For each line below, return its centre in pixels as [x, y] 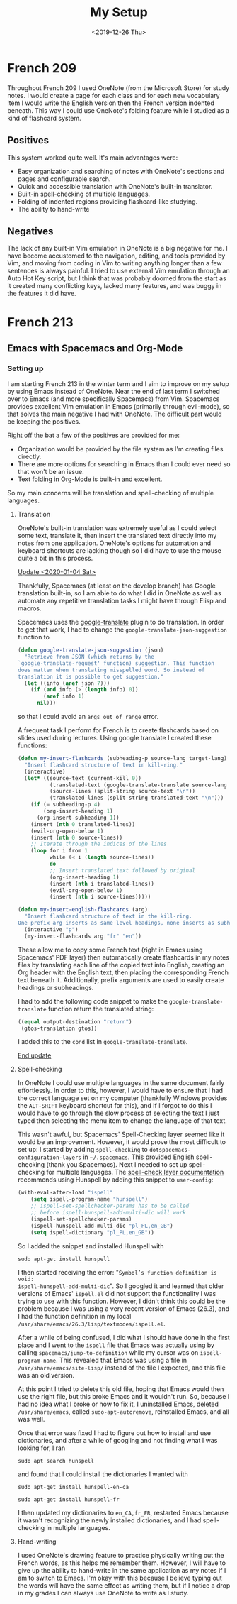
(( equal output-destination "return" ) [75, 1022]
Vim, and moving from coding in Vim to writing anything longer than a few [115, 263]
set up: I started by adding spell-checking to [83, 1150]
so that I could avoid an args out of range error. [88, 717]
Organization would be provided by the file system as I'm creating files [120, 449]
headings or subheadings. [56, 987]
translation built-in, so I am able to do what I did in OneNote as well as [119, 593]
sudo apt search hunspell [56, 1461]
